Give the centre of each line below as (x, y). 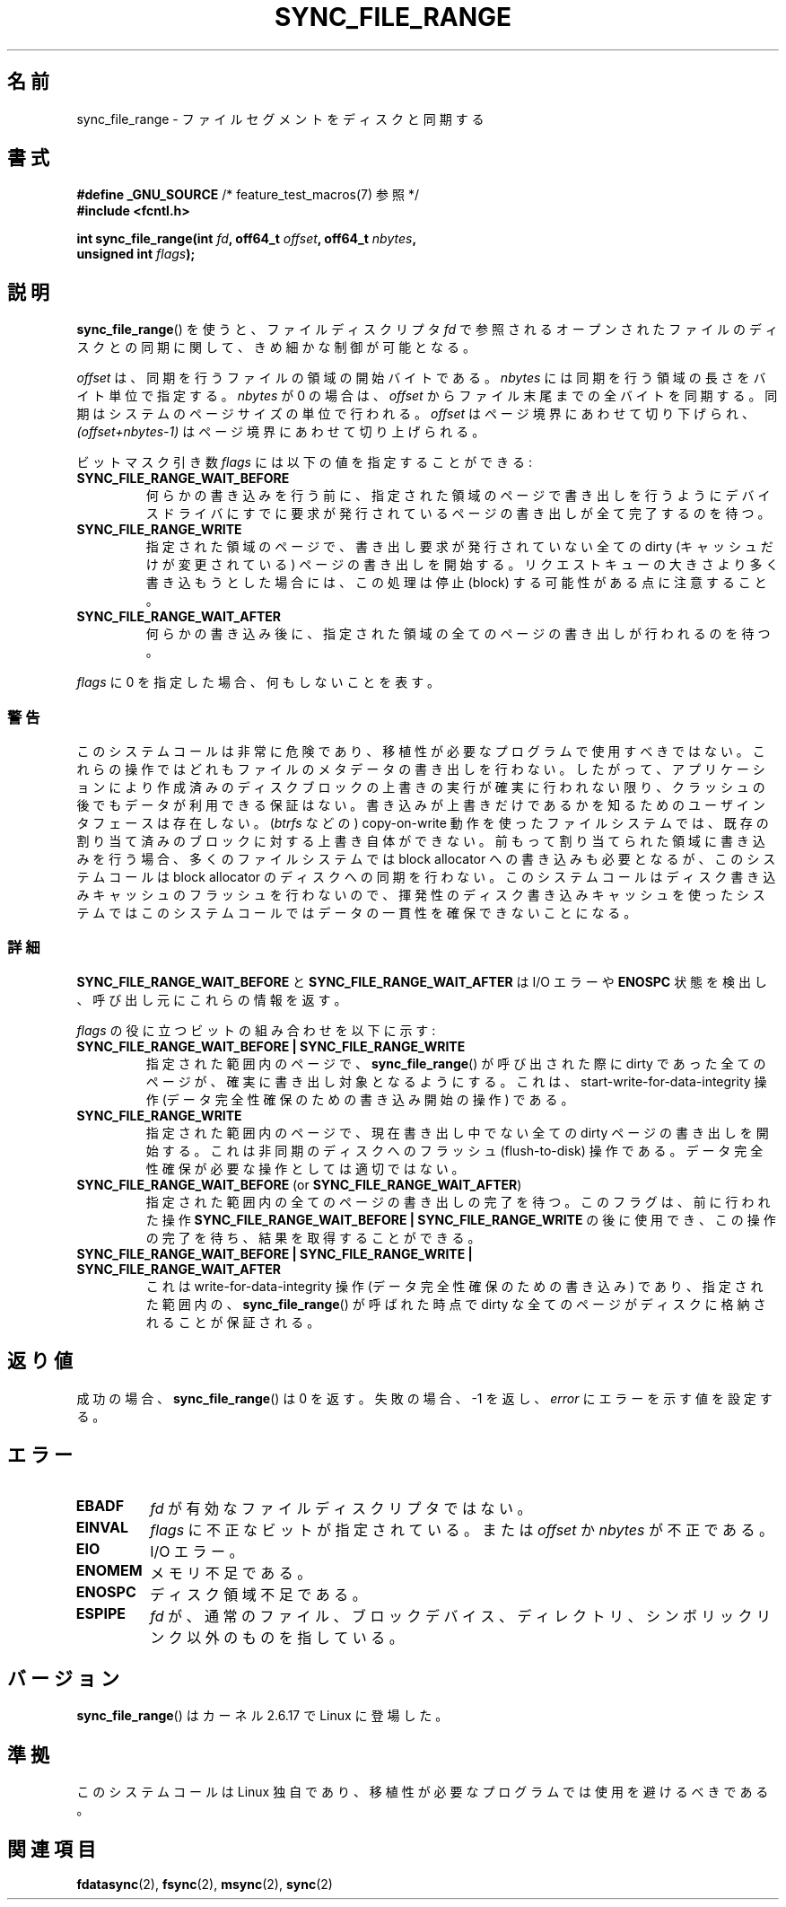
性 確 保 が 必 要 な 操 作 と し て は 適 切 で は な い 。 (305, 1168)
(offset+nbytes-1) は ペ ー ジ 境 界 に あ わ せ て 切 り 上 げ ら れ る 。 (281, 432)
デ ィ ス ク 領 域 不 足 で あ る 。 (258, 1595)
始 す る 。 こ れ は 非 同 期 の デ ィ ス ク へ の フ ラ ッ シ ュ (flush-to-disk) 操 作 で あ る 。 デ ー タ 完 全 (454, 1150)
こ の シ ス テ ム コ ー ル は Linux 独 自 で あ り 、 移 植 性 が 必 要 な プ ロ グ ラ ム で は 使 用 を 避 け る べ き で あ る (423, 1792)
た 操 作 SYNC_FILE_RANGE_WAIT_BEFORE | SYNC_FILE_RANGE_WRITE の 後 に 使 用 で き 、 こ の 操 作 (461, 1219)
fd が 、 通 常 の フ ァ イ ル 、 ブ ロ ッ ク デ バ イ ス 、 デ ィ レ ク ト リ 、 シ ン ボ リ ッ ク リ (460, 1617)
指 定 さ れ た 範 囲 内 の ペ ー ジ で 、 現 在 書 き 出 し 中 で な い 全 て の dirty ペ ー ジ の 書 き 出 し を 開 (457, 1132)
